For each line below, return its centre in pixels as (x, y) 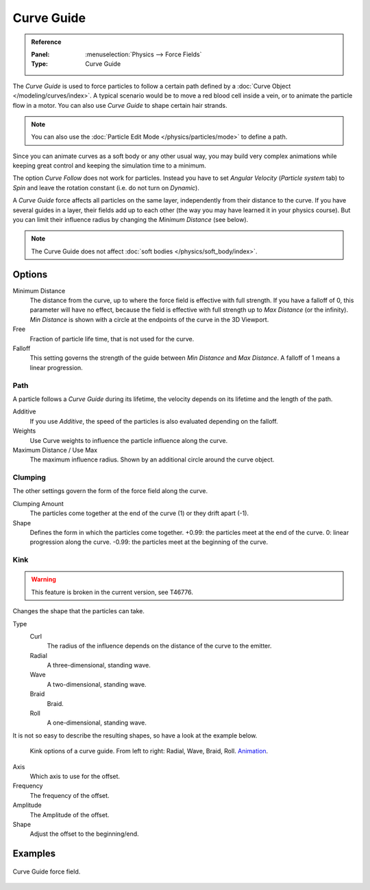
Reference (46, 42)
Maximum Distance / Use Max (55, 450)
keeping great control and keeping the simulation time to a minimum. (110, 166)
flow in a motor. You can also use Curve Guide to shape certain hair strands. (120, 105)
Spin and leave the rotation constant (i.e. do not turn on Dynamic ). (106, 187)
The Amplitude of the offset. (70, 814)
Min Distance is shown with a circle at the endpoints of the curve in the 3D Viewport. (149, 319)
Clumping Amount (38, 503)
